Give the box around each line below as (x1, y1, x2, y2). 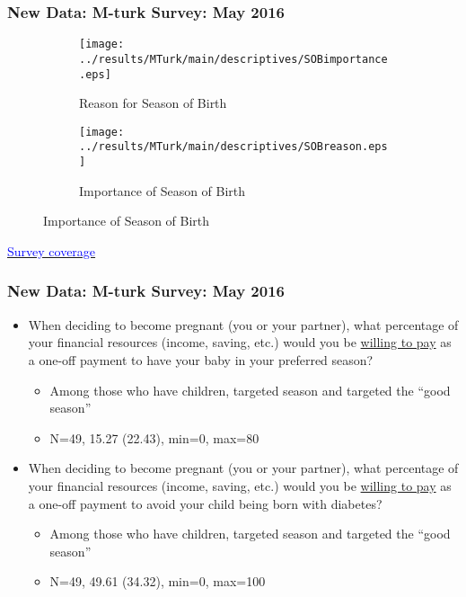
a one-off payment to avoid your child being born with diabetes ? (28, 494, 382, 512)
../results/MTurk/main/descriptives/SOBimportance (79, 52, 388, 66)
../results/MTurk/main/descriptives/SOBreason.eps (79, 140, 388, 154)
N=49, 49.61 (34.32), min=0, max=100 (49, 572, 266, 591)
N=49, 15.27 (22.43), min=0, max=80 (49, 428, 259, 447)
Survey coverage (7, 241, 96, 260)
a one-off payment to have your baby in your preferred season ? (28, 350, 374, 369)
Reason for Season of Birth (79, 94, 227, 112)
